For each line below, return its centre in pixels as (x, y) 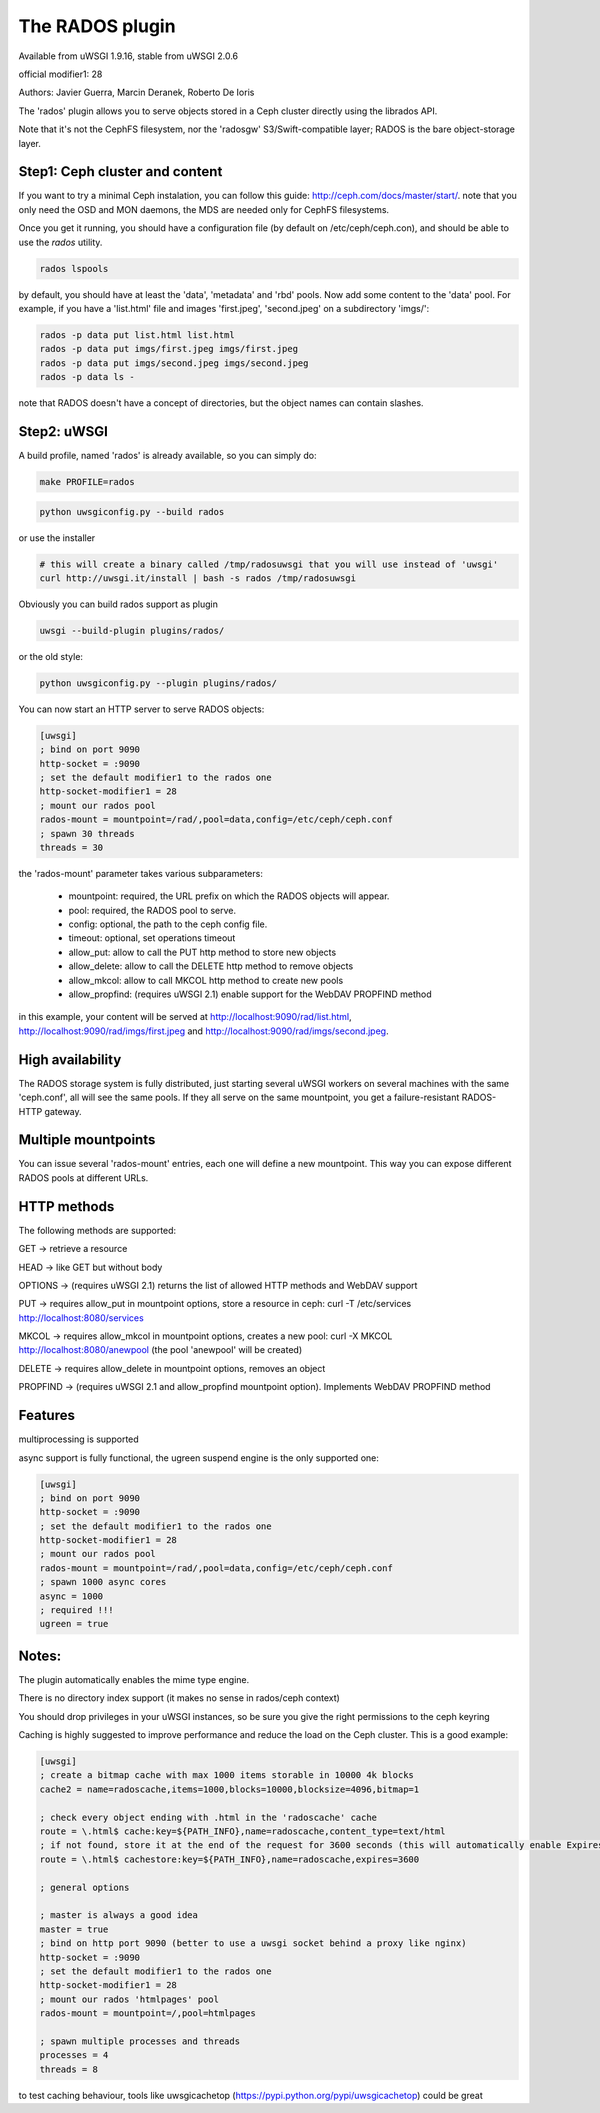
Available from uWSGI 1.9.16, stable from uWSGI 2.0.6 (128, 56)
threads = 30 (71, 847)
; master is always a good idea (119, 1915)
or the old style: (51, 656)
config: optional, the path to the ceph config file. (168, 924)
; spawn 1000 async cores (103, 1582)
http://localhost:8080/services (81, 1317)
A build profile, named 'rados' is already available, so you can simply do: (167, 455)
